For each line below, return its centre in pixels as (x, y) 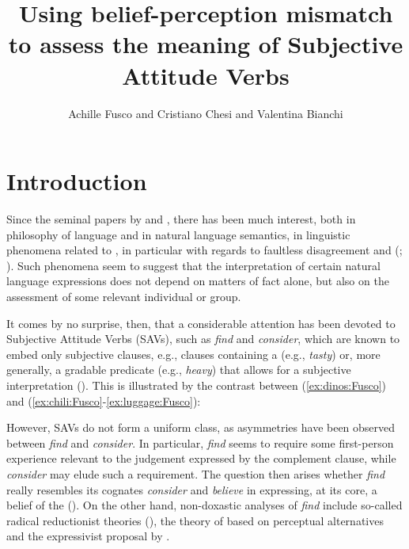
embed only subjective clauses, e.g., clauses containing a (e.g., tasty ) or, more (193, 354)
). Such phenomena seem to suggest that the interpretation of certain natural (193, 265)
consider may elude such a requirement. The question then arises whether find (196, 473)
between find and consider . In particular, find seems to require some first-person (200, 442)
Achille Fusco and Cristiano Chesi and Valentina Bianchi (206, 113)
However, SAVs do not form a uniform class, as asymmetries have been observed (201, 427)
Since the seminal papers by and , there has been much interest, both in (181, 219)
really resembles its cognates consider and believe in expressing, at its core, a (192, 489)
